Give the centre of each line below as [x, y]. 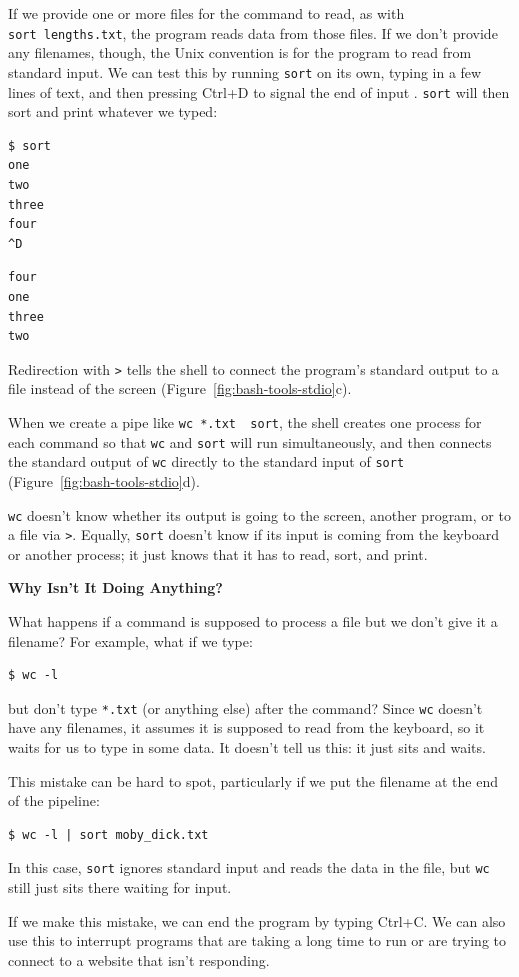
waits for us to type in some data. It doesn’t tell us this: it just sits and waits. [247, 747]
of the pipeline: [54, 800]
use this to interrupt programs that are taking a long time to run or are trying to [257, 940]
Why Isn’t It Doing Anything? [115, 587]
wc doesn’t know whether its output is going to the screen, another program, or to [259, 514]
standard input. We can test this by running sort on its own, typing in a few [245, 71]
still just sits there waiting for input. [120, 887]
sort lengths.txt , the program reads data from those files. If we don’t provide [253, 32]
